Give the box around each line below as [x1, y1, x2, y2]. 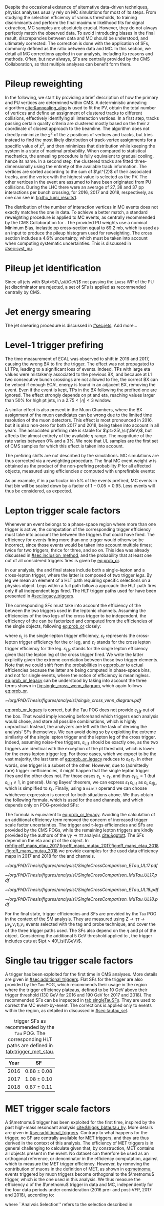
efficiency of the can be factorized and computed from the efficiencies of [5, 618, 153, 624]
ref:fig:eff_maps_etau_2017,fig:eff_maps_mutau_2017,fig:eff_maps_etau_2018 [5, 843, 159, 849]
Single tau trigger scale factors [5, 955, 133, 966]
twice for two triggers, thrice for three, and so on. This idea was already [5, 547, 150, 553]
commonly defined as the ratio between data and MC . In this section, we [5, 46, 151, 51]
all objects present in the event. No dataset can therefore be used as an [5, 1150, 149, 1156]
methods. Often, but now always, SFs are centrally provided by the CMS [5, 56, 150, 62]
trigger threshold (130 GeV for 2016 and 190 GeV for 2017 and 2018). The [5, 992, 152, 998]
